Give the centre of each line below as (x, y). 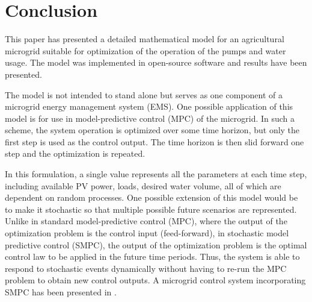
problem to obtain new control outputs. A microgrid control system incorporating (155, 280)
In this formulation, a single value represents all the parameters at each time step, (156, 174)
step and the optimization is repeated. (75, 153)
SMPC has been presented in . (61, 292)
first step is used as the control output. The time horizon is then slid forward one (154, 141)
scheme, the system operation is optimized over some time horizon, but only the (152, 130)
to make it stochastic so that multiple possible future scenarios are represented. (151, 209)
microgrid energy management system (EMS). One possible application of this (149, 106)
